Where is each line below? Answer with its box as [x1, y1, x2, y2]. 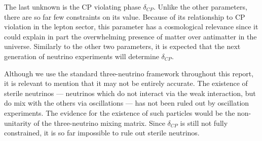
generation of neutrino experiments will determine [4, 51, 159, 61]
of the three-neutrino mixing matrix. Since [33, 117, 165, 128]
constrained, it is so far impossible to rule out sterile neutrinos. [4, 127, 200, 138]
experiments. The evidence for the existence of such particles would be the [4, 107, 235, 118]
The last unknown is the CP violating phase [4, 2, 141, 12]
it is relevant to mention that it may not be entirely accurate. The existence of [4, 78, 248, 88]
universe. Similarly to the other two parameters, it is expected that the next [4, 41, 241, 52]
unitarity [4, 117, 31, 128]
